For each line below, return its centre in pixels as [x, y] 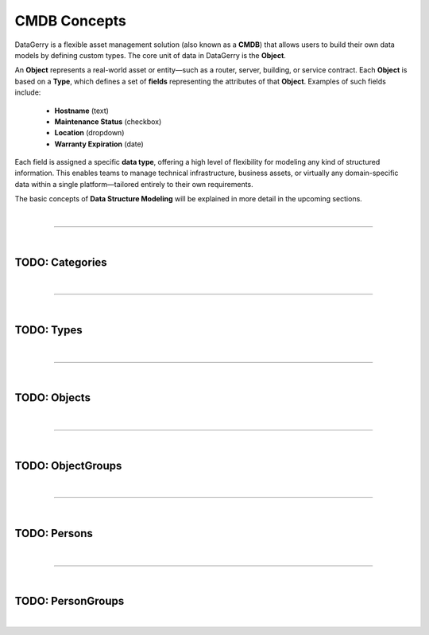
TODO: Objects [53, 398]
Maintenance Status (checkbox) [108, 121]
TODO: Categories [61, 262]
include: [28, 92]
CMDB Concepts [71, 21]
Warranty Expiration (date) [99, 144]
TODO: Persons [54, 534]
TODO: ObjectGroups [68, 466]
